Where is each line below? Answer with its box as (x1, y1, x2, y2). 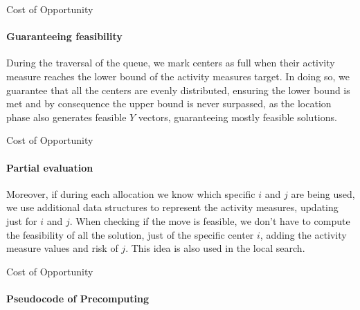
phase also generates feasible (6, 109, 127, 124)
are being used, (291, 186, 355, 201)
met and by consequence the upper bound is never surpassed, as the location (6, 96, 332, 111)
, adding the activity (260, 227, 347, 241)
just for (6, 213, 37, 228)
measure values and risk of (6, 241, 118, 255)
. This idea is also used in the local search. (125, 241, 305, 255)
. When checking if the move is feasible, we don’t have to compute (69, 213, 350, 228)
